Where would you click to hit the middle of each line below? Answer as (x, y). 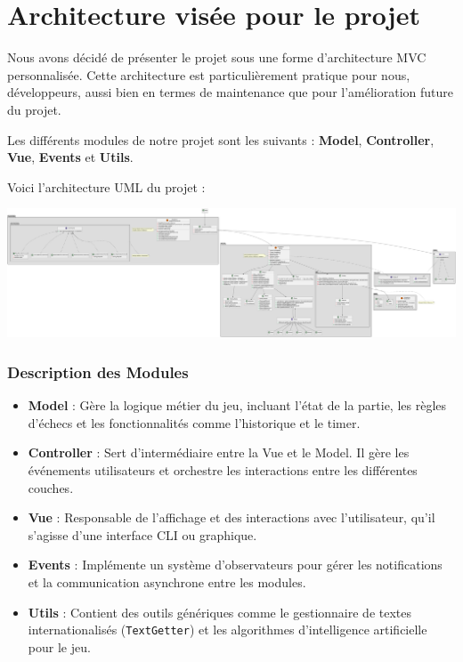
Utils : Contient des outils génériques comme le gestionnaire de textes (220, 612)
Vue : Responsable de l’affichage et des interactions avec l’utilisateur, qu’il (231, 517)
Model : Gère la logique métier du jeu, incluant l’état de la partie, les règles (237, 405)
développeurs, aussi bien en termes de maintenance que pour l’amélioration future (231, 92)
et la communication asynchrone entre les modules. (167, 582)
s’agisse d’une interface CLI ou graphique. (142, 534)
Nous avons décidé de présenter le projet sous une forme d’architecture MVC (217, 57)
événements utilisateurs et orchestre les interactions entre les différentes (223, 470)
